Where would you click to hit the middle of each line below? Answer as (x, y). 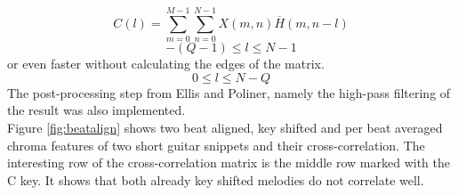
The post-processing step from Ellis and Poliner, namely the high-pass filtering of (229, 92)
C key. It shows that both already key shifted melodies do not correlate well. (216, 179)
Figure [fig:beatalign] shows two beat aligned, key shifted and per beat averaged (225, 127)
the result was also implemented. (96, 110)
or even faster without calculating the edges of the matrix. (166, 64)
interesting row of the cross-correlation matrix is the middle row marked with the (229, 162)
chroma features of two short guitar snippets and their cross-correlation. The (216, 145)
